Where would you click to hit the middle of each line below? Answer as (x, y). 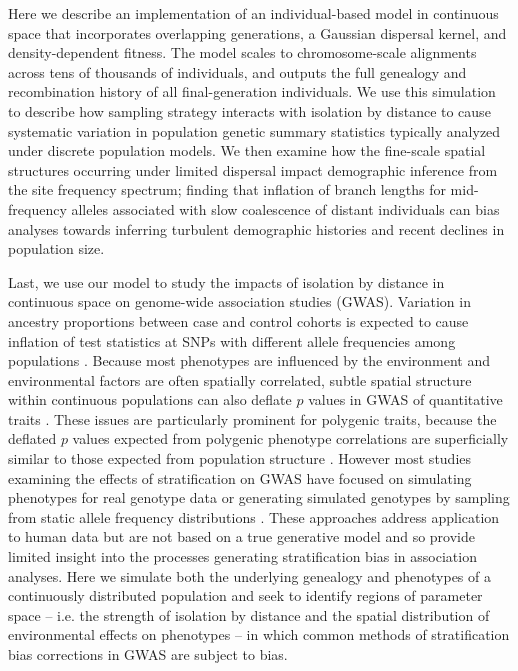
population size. (56, 248)
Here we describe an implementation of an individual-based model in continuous (253, 13)
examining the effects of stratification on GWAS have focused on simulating (240, 477)
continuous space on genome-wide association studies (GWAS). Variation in (239, 301)
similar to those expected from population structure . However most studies (240, 458)
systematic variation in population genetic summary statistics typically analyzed (254, 130)
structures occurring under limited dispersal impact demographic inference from (253, 169)
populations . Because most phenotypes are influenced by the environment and (249, 360)
